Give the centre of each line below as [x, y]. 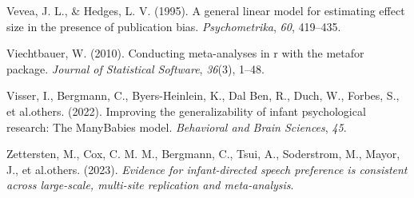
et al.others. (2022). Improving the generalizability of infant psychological [186, 111]
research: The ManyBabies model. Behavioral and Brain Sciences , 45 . [177, 127]
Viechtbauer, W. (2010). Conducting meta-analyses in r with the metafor [185, 53]
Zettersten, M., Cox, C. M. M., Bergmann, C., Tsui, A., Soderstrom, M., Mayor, [203, 154]
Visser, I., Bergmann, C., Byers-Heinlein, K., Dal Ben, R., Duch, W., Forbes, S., [203, 95]
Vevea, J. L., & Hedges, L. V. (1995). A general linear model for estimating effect [206, 10]
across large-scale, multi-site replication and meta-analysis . [150, 185]
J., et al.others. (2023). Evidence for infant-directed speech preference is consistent [207, 169]
